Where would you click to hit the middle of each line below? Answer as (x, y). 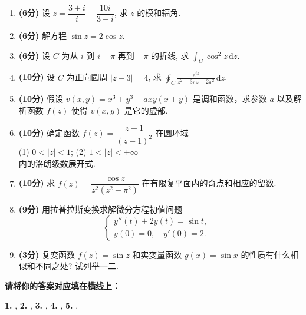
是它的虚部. (146, 110)
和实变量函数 (157, 254)
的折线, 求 (170, 55)
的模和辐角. (159, 13)
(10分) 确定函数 (49, 132)
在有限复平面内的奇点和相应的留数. (209, 183)
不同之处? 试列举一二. (77, 266)
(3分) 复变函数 (47, 254)
